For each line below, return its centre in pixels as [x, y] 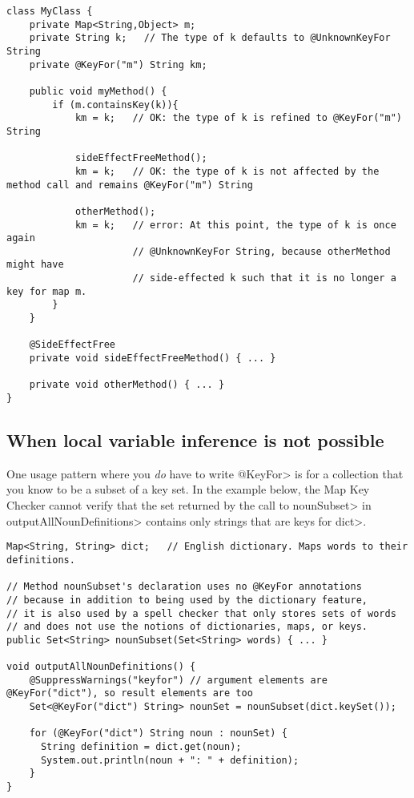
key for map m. [47, 291]
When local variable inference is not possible [195, 440]
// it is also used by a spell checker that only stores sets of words [201, 613]
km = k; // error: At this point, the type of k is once [235, 225]
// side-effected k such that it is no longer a [264, 278]
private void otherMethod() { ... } [127, 385]
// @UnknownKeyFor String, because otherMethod [261, 251]
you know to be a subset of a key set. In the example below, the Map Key [188, 489]
